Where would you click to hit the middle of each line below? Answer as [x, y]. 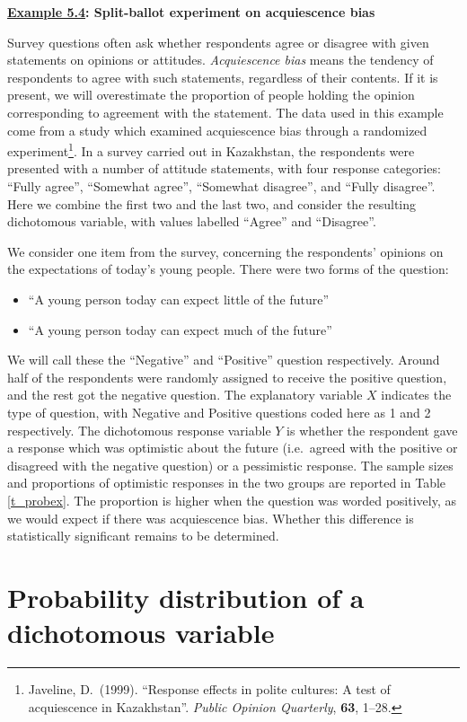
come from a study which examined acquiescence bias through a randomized [217, 130]
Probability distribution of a [186, 597]
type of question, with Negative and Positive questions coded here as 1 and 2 [219, 412]
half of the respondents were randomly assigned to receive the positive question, [227, 377]
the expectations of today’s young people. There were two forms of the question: [228, 269]
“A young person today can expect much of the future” [180, 329]
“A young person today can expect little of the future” [179, 299]
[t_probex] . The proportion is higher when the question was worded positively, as [232, 500]
